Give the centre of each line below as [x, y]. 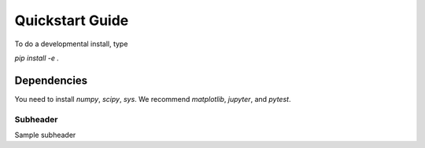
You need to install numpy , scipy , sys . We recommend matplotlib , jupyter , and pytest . [153, 99]
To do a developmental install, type [71, 44]
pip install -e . [37, 58]
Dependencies [51, 80]
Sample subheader [45, 135]
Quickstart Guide [72, 20]
